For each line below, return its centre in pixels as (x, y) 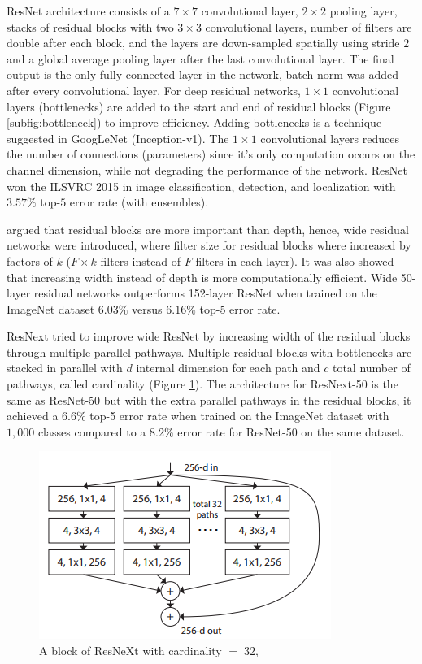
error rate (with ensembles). (139, 202)
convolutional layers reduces (330, 138)
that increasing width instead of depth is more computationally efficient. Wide (202, 277)
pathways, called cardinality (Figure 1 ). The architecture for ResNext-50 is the (202, 384)
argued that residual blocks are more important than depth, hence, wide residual (208, 229)
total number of (371, 368)
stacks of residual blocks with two (90, 26)
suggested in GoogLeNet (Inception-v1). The (118, 138)
